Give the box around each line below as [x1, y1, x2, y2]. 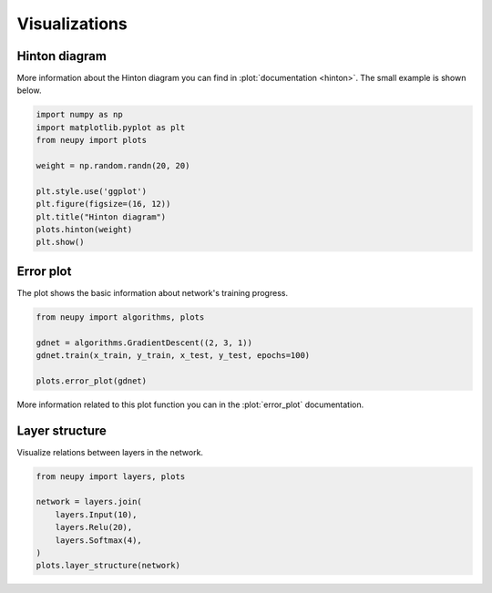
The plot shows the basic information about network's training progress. [16, 287, 289, 298]
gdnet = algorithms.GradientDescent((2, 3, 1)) [36, 337, 252, 348]
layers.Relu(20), [55, 522, 133, 533]
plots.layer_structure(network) [36, 560, 181, 571]
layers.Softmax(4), [55, 535, 143, 546]
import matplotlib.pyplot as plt [36, 122, 186, 132]
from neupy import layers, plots [36, 471, 186, 482]
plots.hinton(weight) [36, 224, 133, 234]
